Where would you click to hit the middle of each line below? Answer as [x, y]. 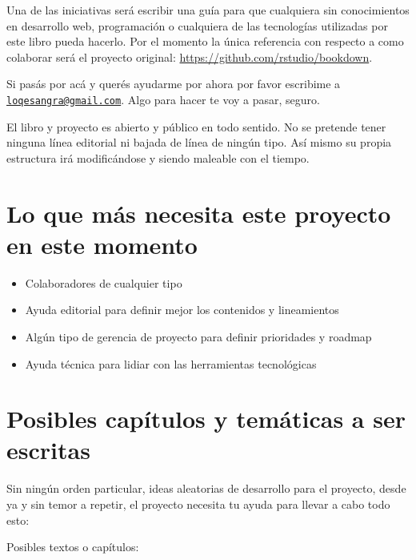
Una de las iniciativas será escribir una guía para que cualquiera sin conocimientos [208, 10]
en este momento [102, 244]
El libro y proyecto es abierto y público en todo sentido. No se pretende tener [196, 126]
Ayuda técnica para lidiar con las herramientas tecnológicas [171, 363]
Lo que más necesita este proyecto [199, 213]
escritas [48, 450]
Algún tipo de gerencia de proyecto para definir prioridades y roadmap [198, 336]
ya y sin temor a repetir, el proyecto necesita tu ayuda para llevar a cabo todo [198, 504]
